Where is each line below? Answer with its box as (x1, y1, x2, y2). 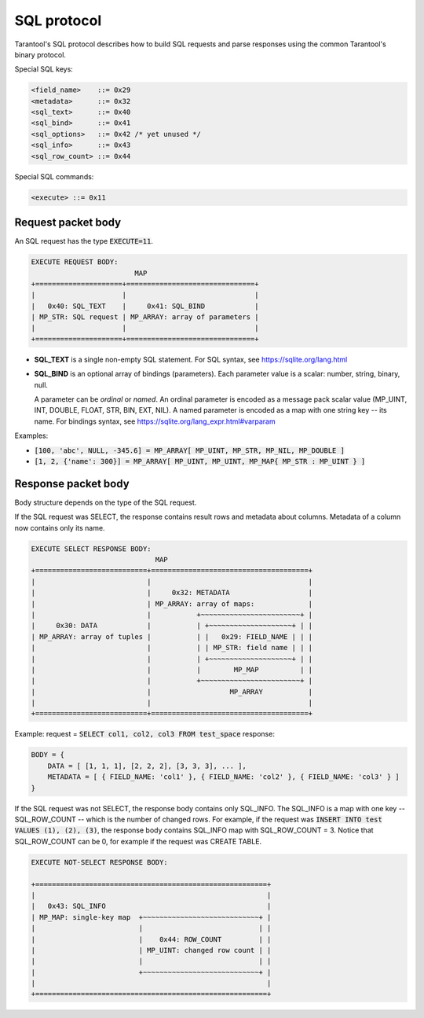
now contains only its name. (14, 523, 105, 532)
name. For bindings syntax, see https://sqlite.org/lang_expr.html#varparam (34, 417, 276, 426)
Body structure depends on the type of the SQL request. (14, 498, 197, 507)
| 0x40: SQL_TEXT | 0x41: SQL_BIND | (31, 301, 259, 311)
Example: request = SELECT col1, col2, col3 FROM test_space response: (14, 730, 275, 739)
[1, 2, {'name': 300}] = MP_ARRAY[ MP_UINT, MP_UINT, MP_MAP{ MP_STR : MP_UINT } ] (34, 457, 366, 465)
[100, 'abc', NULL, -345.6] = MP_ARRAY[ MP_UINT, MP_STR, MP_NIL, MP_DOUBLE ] (34, 446, 345, 455)
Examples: (14, 431, 49, 440)
